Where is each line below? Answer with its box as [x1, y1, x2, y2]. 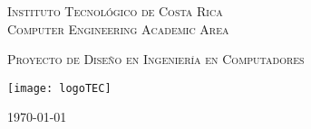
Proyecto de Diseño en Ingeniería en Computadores [7, 50, 305, 69]
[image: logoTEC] [7, 81, 112, 95]
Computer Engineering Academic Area [7, 19, 229, 38]
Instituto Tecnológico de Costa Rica [7, 2, 223, 20]
